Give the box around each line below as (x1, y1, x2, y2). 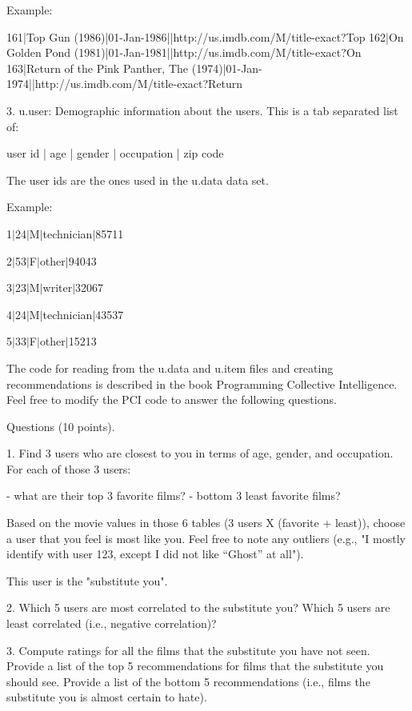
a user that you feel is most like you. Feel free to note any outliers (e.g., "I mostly (6, 529, 406, 546)
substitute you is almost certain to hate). (6, 689, 207, 705)
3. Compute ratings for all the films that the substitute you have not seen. (6, 641, 370, 658)
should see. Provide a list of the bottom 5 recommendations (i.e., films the (6, 673, 370, 689)
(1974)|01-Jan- (191, 59, 262, 76)
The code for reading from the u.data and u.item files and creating (6, 359, 334, 376)
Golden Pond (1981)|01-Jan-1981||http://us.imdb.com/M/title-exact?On (6, 44, 362, 61)
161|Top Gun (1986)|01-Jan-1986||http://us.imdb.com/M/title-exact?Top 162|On (6, 28, 404, 45)
